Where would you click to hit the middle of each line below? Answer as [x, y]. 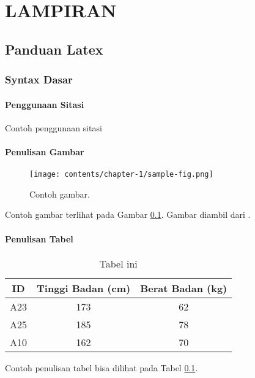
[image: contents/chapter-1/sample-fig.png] [121, 175]
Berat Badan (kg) [184, 288]
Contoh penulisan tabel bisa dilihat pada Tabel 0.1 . [102, 367]
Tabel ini [118, 263]
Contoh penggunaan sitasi [54, 127]
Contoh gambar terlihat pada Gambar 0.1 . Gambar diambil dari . [128, 214]
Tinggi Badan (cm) [84, 288]
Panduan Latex [54, 49]
